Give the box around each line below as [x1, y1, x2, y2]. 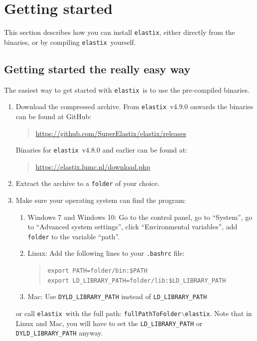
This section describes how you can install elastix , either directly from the [4, 27, 235, 37]
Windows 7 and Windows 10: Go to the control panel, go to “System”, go [27, 211, 253, 222]
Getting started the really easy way [4, 61, 191, 76]
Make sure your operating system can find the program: [15, 195, 186, 205]
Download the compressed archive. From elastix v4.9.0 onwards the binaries [15, 101, 254, 112]
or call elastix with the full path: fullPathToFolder [15, 308, 181, 319]
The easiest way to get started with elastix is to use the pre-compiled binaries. [4, 84, 250, 95]
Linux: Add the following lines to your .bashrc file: [27, 248, 185, 258]
